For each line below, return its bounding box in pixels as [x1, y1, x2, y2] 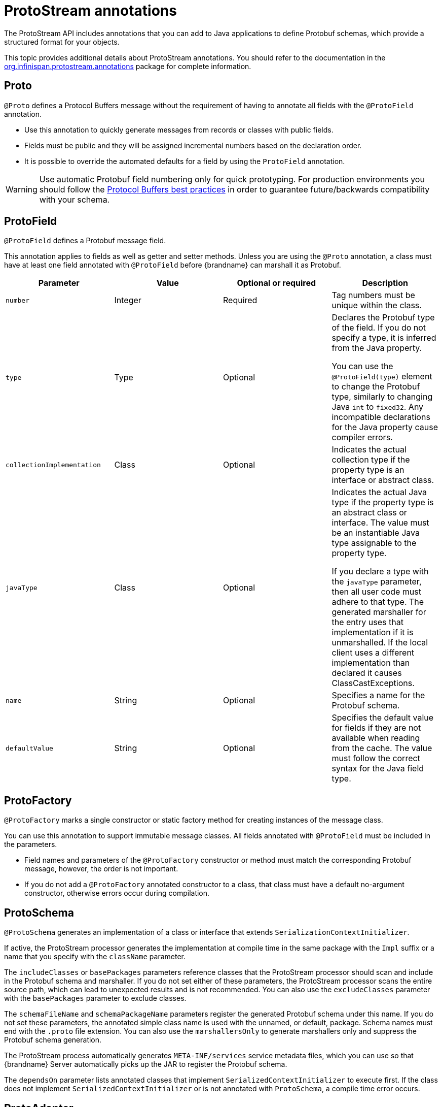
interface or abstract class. [331, 475, 434, 485]
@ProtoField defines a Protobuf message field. [4, 236, 166, 245]
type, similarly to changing [331, 392, 433, 402]
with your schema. [39, 194, 110, 205]
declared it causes [331, 668, 402, 678]
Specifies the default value [331, 712, 434, 723]
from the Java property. [331, 343, 422, 353]
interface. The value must [331, 517, 429, 528]
